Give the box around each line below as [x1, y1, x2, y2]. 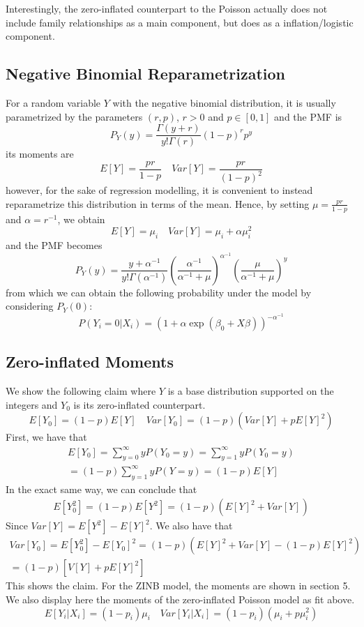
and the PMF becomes [6, 238, 103, 252]
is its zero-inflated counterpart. [73, 397, 206, 411]
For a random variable [6, 95, 101, 109]
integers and [6, 397, 58, 411]
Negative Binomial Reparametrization [6, 63, 286, 84]
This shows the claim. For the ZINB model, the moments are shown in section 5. [6, 578, 351, 593]
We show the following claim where [6, 384, 156, 398]
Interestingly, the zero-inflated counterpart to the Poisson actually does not [6, 1, 328, 15]
